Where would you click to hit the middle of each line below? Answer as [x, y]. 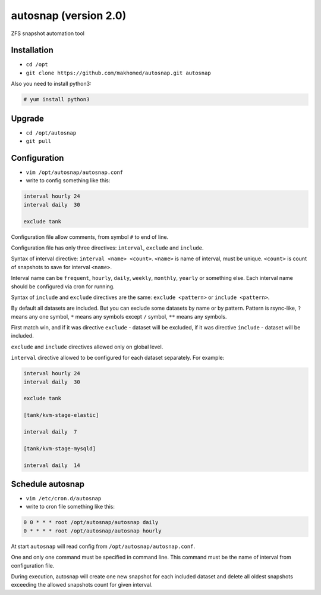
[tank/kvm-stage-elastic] [61, 415]
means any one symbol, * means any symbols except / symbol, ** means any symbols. [119, 316]
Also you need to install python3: [51, 84]
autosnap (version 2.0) [69, 15]
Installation [32, 50]
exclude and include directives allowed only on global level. [87, 347]
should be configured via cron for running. [63, 286]
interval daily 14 [52, 465]
